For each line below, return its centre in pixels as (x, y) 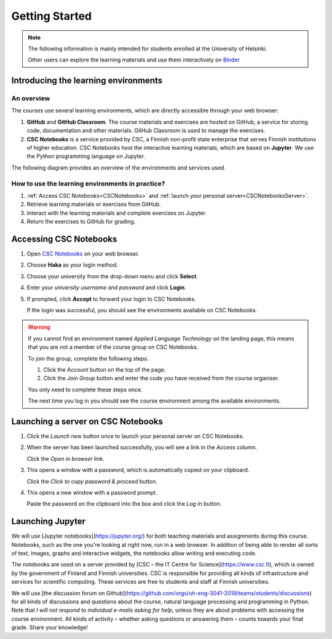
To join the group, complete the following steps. (88, 358)
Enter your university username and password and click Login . (107, 288)
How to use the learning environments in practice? (88, 183)
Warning (39, 327)
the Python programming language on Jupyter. (86, 156)
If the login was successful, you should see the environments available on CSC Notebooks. (142, 310)
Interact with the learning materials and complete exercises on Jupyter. (117, 213)
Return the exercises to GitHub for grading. (81, 222)
